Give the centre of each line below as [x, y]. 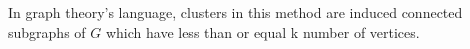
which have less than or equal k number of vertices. [262, 31]
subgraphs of [47, 31]
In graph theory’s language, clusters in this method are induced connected [235, 12]
